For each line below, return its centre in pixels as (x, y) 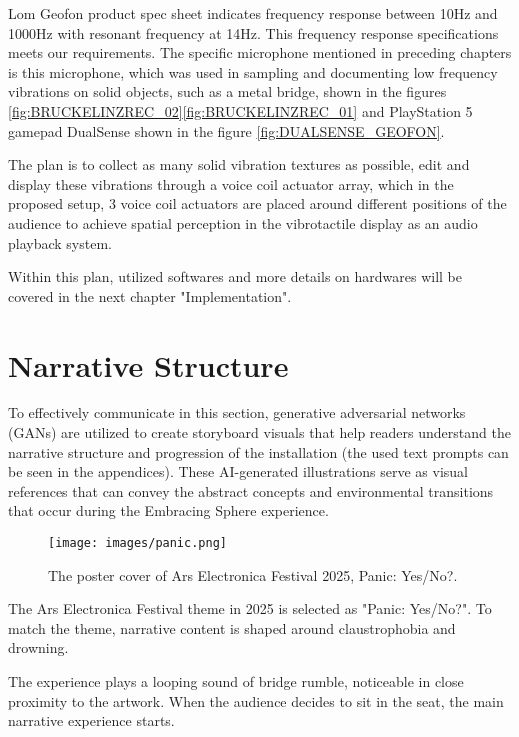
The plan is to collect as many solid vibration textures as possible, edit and (239, 164)
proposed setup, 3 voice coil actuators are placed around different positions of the (257, 203)
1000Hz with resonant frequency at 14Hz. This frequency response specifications (253, 32)
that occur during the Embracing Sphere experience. (168, 510)
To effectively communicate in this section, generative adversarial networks (237, 412)
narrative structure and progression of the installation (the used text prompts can (258, 451)
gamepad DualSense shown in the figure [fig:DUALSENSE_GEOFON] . (226, 130)
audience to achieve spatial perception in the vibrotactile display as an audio (243, 222)
